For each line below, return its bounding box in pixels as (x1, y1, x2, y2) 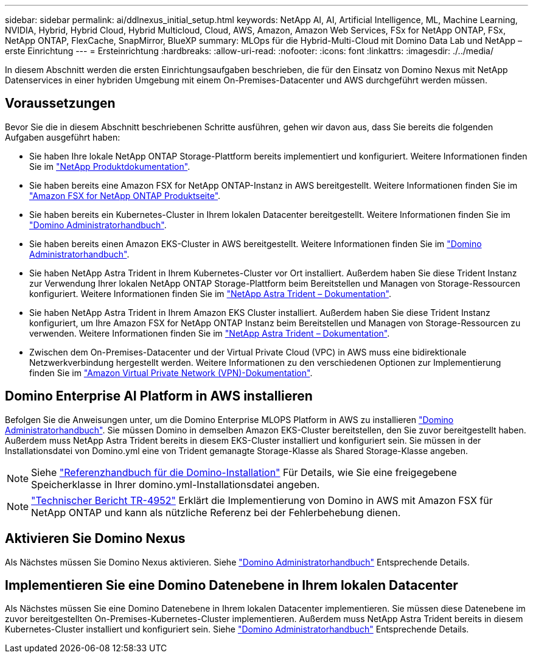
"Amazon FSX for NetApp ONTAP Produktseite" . (29, 190, 221, 201)
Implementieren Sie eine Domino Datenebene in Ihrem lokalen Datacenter (5, 577, 458, 593)
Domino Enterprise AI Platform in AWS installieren (5, 388, 313, 404)
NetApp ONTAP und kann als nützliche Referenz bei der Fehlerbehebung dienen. (31, 506, 401, 519)
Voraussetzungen (5, 96, 116, 111)
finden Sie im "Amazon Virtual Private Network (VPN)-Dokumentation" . (29, 367, 313, 378)
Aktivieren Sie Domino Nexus (5, 531, 186, 547)
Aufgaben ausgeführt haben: (5, 131, 120, 142)
